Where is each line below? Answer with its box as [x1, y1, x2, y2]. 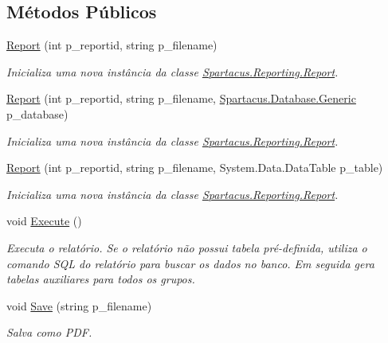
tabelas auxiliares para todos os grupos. [6, 271, 195, 287]
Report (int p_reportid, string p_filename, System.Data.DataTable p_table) [6, 159, 383, 176]
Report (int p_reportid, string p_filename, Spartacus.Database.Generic [6, 90, 356, 107]
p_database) [6, 105, 69, 122]
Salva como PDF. [6, 324, 92, 341]
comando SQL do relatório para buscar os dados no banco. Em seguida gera [6, 255, 374, 271]
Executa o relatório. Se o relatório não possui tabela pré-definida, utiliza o [6, 239, 367, 255]
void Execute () [6, 212, 82, 229]
